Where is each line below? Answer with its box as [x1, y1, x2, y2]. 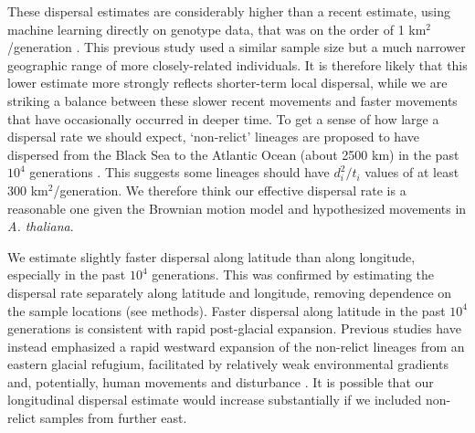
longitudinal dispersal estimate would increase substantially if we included [7, 390, 422, 409]
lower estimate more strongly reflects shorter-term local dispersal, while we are [7, 73, 448, 92]
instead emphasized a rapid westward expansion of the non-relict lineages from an [7, 336, 465, 355]
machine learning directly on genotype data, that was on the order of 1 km [7, 19, 427, 38]
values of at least [364, 163, 459, 182]
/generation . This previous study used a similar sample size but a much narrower [7, 37, 466, 57]
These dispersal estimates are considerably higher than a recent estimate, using [7, 2, 450, 20]
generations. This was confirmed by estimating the [152, 265, 435, 284]
